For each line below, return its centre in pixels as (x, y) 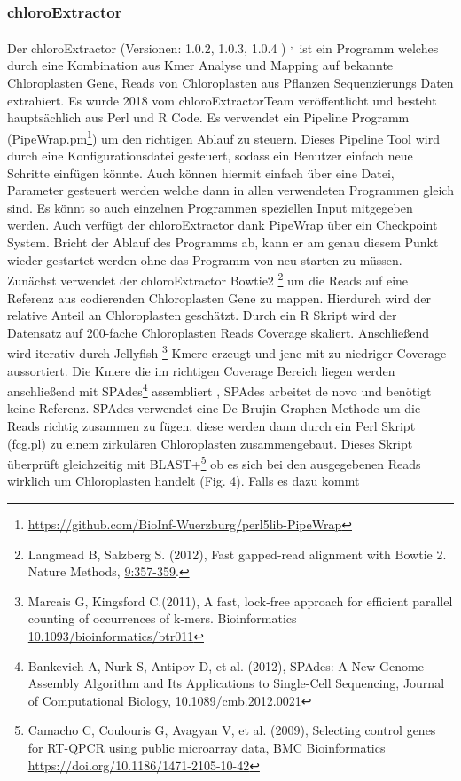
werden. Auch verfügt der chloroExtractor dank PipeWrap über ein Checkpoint (223, 225)
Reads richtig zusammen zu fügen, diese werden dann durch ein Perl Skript (211, 425)
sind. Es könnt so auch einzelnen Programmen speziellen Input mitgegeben (210, 207)
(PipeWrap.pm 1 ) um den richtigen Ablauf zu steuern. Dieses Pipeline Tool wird (223, 137)
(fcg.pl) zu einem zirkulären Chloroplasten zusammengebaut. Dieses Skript (210, 443)
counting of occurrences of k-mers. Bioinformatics (162, 618)
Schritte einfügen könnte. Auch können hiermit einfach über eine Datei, (201, 172)
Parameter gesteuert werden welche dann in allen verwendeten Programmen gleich (230, 190)
